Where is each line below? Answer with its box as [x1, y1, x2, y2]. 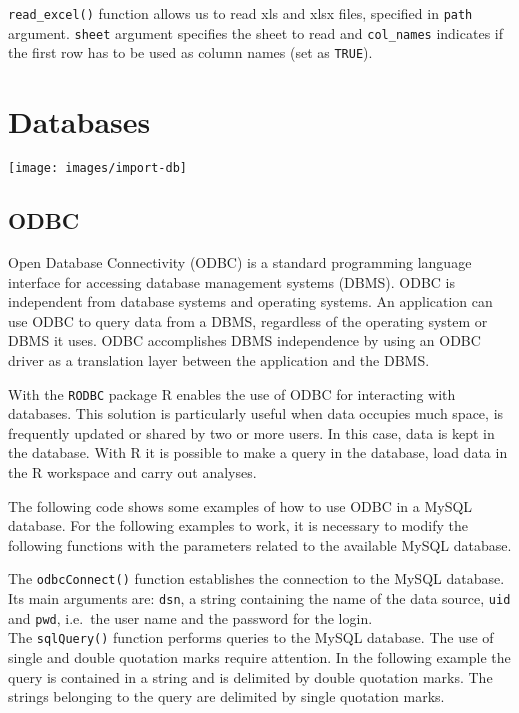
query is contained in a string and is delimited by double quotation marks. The [8, 666, 493, 687]
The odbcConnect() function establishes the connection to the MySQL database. [8, 568, 505, 589]
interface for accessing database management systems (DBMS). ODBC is [8, 271, 455, 292]
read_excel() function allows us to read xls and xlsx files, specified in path [8, 3, 473, 23]
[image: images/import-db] [8, 161, 187, 176]
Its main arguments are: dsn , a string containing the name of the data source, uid [8, 587, 511, 608]
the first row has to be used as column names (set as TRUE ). [8, 42, 373, 63]
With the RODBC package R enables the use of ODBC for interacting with [8, 383, 456, 404]
